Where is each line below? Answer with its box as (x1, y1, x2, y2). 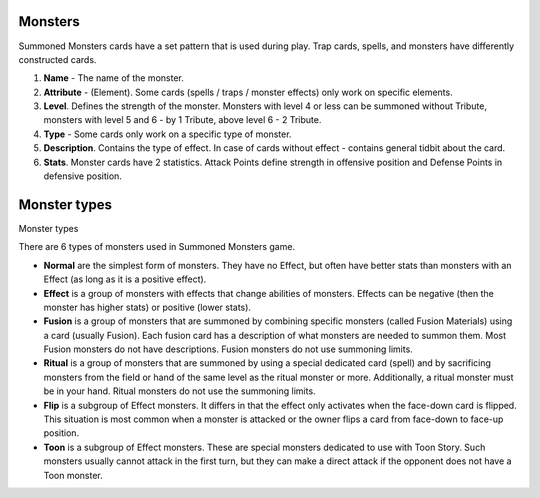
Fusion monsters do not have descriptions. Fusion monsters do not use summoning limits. (43, 343, 414, 355)
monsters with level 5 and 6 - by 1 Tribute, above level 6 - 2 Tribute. (43, 114, 322, 126)
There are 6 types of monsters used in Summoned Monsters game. (18, 241, 295, 253)
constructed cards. (18, 53, 97, 65)
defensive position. (43, 170, 122, 182)
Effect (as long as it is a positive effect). (43, 273, 207, 285)
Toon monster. (43, 469, 104, 481)
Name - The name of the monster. (43, 72, 184, 84)
